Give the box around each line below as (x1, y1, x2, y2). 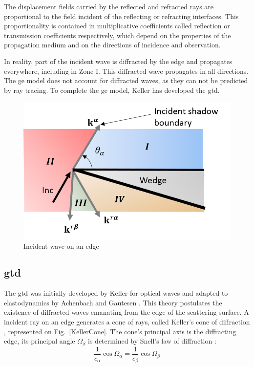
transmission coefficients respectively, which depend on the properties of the (4, 30, 231, 40)
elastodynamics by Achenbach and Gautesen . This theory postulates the (4, 297, 222, 307)
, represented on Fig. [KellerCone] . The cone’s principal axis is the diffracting (4, 326, 236, 336)
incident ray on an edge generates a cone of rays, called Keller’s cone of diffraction (4, 317, 250, 327)
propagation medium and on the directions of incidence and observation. (4, 40, 221, 50)
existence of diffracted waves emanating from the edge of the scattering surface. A (4, 307, 249, 317)
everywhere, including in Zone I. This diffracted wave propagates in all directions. (4, 65, 249, 76)
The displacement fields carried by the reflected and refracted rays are (4, 1, 214, 11)
